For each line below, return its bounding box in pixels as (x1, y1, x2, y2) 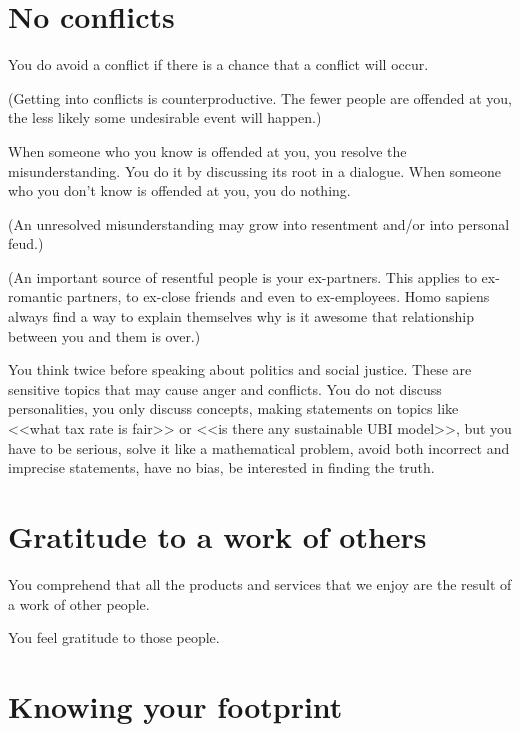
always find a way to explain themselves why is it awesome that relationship (8, 306, 474, 327)
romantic (8, 286, 63, 307)
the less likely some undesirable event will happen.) (8, 107, 322, 128)
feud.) (8, 233, 44, 254)
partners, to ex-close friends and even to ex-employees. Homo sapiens (66, 286, 490, 307)
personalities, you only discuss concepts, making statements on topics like (8, 398, 459, 419)
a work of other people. (8, 593, 150, 614)
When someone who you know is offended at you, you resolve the (8, 140, 407, 161)
